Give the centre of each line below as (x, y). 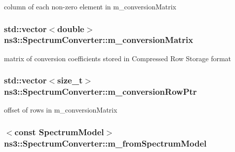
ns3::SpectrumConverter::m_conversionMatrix (99, 40)
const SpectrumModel (59, 132)
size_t (70, 80)
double (71, 28)
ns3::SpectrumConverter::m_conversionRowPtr (100, 92)
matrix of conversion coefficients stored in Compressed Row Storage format (118, 58)
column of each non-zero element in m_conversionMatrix (90, 6)
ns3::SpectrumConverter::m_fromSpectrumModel (105, 143)
